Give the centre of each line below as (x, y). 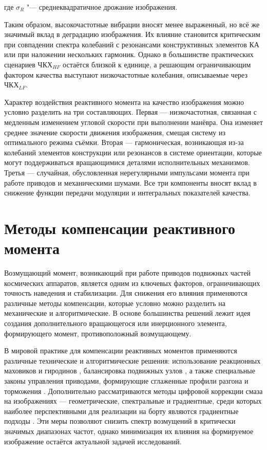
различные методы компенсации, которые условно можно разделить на (115, 303)
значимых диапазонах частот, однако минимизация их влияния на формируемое (129, 431)
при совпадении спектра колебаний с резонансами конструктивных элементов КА (132, 44)
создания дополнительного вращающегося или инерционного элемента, (116, 323)
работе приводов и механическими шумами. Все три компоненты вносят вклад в (130, 182)
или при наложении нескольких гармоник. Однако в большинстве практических (129, 54)
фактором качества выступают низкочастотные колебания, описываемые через (126, 74)
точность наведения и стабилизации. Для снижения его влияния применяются (126, 293)
